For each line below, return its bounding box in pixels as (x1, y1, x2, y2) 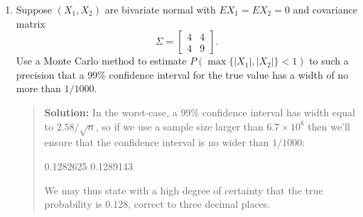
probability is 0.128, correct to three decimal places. (44, 196, 271, 211)
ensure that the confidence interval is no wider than (44, 135, 269, 150)
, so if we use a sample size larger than (95, 118, 264, 133)
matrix (16, 16, 45, 30)
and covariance (293, 2, 357, 16)
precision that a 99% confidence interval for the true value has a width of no (16, 67, 349, 82)
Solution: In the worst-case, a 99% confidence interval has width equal (44, 104, 355, 119)
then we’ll (308, 118, 350, 133)
